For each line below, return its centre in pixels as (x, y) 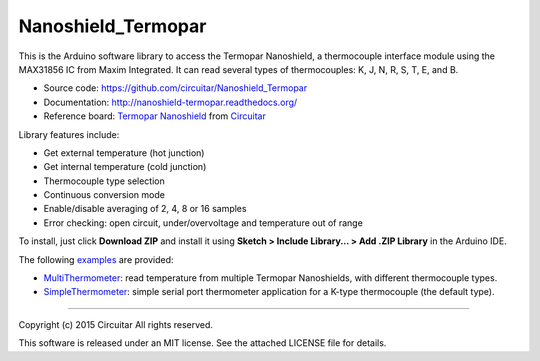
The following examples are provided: (96, 259)
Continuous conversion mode (104, 195)
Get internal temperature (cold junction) (125, 167)
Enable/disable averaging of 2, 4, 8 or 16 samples (145, 209)
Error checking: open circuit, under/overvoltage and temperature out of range (203, 222)
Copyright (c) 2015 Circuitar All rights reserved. (116, 324)
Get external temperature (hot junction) (124, 152)
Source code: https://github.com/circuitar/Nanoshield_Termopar (175, 88)
